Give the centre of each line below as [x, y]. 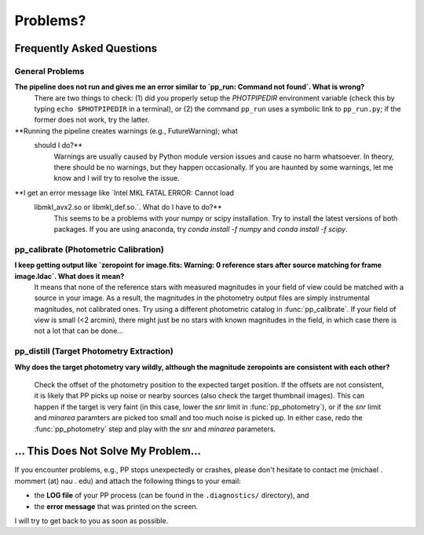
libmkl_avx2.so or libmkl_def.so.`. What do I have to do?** [128, 207]
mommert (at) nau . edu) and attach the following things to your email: [128, 481]
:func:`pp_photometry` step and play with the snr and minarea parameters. [155, 429]
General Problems [49, 71]
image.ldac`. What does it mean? [69, 276]
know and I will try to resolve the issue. [117, 178]
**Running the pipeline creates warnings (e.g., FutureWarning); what [126, 130]
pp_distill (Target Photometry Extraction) [94, 351]
